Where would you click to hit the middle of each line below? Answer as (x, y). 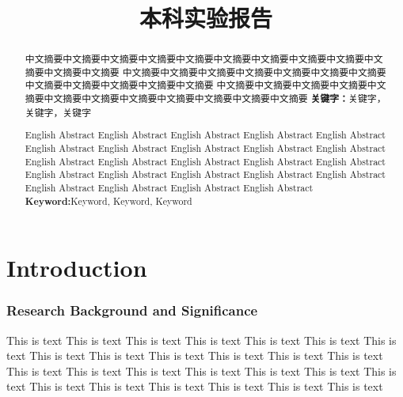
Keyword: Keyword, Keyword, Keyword (108, 201)
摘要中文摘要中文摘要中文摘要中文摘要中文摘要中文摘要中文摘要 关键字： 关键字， (205, 99)
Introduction (77, 268)
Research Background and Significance (132, 310)
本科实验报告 (205, 18)
